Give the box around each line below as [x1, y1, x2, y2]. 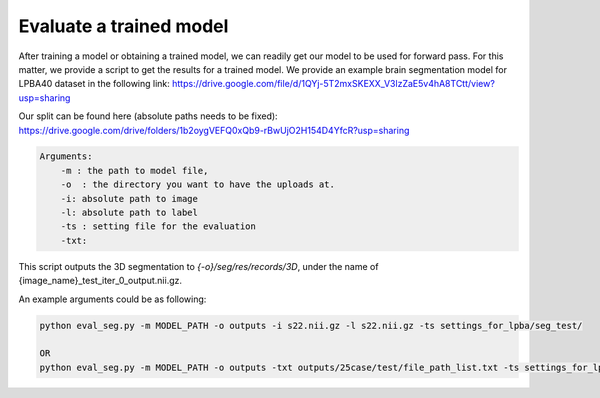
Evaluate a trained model [18, 15, 229, 37]
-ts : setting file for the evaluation [60, 221, 257, 232]
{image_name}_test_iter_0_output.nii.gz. [18, 275, 183, 287]
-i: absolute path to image [60, 193, 199, 204]
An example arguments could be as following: [18, 293, 207, 305]
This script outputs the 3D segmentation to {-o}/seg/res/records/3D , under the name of [18, 260, 379, 272]
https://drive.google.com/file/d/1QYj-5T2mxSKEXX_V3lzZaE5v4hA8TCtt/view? [171, 78, 495, 90]
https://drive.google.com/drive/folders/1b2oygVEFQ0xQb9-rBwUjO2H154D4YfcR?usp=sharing [18, 124, 410, 136]
